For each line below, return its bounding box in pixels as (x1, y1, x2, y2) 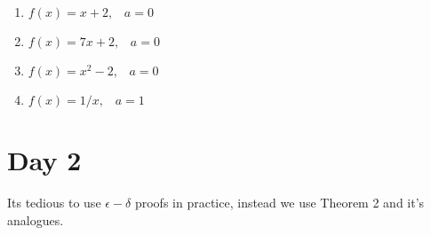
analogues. (7, 210, 64, 229)
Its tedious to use (7, 193, 101, 212)
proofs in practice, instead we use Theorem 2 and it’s (134, 193, 425, 212)
